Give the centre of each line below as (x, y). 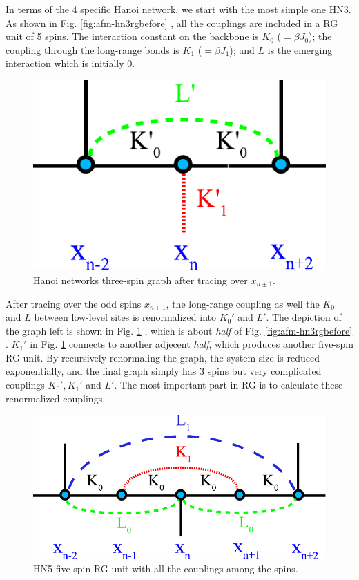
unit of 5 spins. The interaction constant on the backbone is (132, 36)
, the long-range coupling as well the (243, 303)
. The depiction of (304, 317)
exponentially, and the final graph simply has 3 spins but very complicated (164, 371)
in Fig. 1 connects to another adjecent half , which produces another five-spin (192, 344)
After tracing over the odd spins (74, 303)
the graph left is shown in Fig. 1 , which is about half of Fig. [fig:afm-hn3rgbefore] (179, 330)
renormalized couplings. (56, 398)
